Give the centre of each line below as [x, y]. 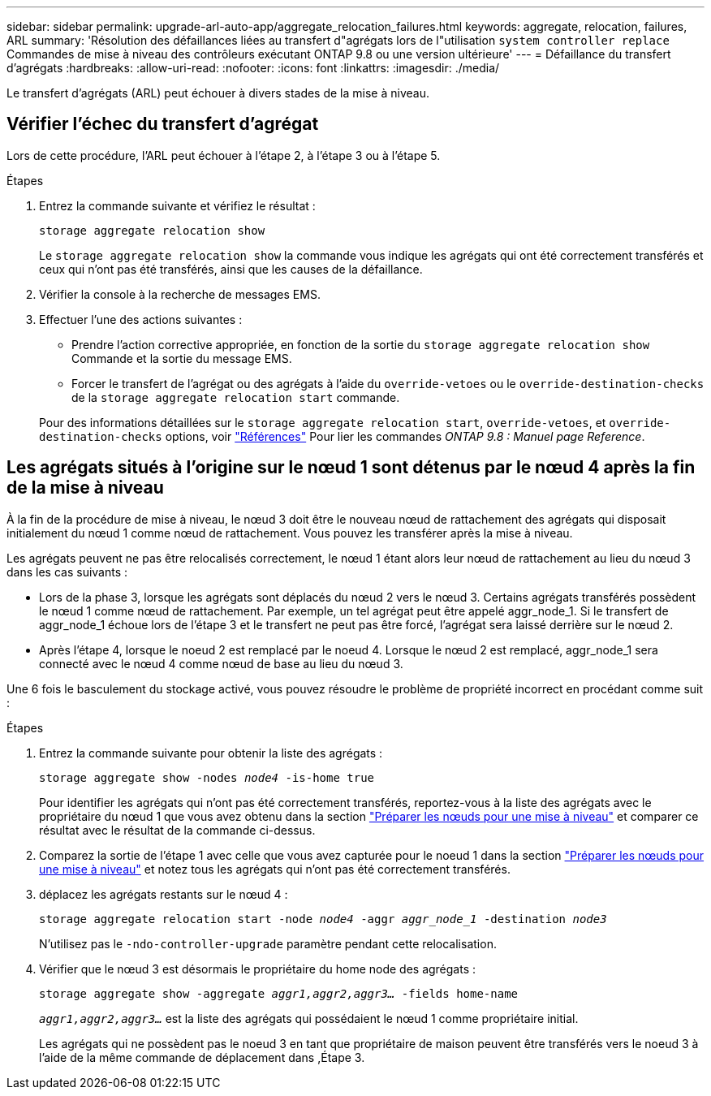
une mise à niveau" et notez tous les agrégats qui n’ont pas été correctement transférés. [275, 869]
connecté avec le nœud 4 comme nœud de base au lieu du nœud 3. [221, 663]
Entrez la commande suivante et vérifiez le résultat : [177, 205]
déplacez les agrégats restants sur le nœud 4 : [164, 894]
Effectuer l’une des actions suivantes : [141, 319]
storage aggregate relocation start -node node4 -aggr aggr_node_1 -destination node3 [323, 919]
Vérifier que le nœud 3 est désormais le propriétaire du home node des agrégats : [258, 969]
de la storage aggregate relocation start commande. [236, 397]
